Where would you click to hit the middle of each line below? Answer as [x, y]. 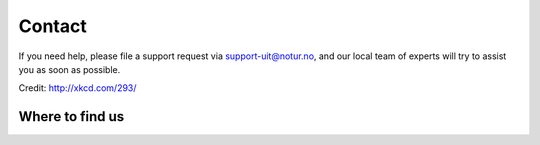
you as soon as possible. [69, 69]
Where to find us [71, 116]
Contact [52, 26]
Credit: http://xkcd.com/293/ [77, 88]
